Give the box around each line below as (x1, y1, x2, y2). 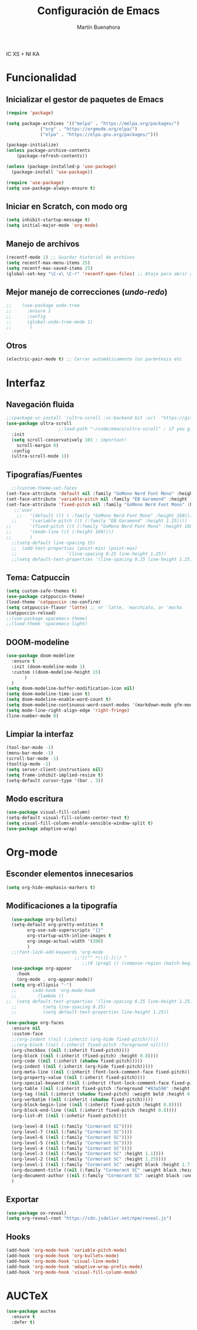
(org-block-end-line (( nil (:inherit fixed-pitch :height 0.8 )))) (11, 1107, 177, 1114)
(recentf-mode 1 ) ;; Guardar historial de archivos (6, 254, 135, 260)
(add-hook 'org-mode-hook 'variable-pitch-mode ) (6, 1248, 127, 1254)
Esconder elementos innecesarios (6, 869, 134, 879)
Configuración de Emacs (37, 4, 160, 18)
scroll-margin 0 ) (16, 442, 59, 448)
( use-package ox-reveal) (6, 1210, 67, 1216)
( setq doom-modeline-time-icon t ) (6, 691, 91, 697)
